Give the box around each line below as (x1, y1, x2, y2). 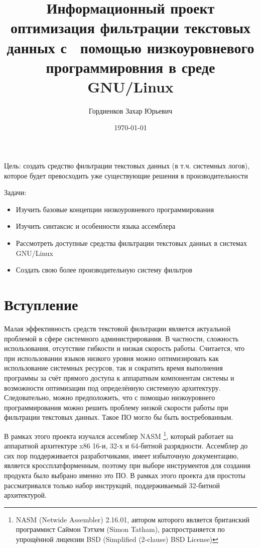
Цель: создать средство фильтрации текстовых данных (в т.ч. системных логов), (4, 160, 250, 171)
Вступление (4, 294, 78, 314)
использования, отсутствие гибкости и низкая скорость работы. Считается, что (4, 343, 245, 353)
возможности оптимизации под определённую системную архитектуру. (4, 382, 221, 393)
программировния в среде (46, 56, 215, 77)
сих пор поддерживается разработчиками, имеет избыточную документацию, (4, 450, 239, 461)
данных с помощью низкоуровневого (7, 37, 254, 57)
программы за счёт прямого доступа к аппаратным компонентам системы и (4, 372, 234, 383)
